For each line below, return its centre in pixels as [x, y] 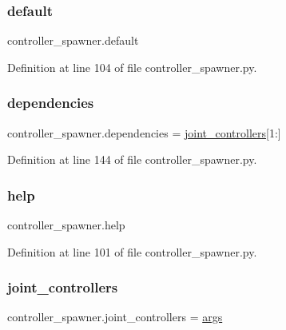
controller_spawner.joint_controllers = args [115, 317]
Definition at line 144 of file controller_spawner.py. [132, 159]
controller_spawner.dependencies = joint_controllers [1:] [144, 132]
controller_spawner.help [66, 225]
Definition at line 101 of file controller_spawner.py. [132, 251]
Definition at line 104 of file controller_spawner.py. [132, 67]
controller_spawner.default [73, 40]
